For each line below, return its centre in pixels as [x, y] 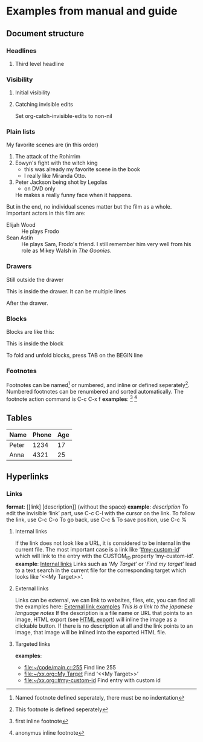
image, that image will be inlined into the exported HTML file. [91, 632]
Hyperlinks [27, 476]
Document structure [45, 34]
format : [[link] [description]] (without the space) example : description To [97, 507]
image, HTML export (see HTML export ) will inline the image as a [96, 619]
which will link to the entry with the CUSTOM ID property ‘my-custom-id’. [105, 556]
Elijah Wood [21, 225]
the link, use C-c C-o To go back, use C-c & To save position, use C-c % [97, 520]
